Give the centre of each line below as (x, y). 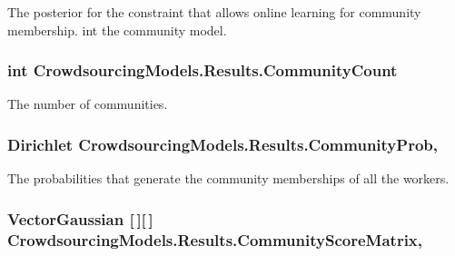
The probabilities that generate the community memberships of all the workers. (228, 178)
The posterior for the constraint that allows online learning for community (214, 12)
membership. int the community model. (117, 30)
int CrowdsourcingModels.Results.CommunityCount (203, 70)
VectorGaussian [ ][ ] (80, 218)
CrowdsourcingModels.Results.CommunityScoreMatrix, (215, 239)
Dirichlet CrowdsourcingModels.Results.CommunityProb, (223, 144)
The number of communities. (88, 104)
